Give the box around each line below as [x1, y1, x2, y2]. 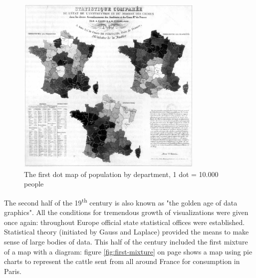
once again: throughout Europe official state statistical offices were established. [4, 216, 245, 227]
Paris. [4, 265, 21, 276]
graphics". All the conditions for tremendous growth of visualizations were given [4, 207, 249, 217]
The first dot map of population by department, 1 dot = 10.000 [24, 168, 219, 179]
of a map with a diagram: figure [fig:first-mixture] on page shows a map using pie [4, 246, 253, 256]
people [24, 178, 44, 189]
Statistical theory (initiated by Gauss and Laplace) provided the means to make [4, 226, 249, 237]
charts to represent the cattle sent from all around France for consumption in [4, 256, 240, 266]
